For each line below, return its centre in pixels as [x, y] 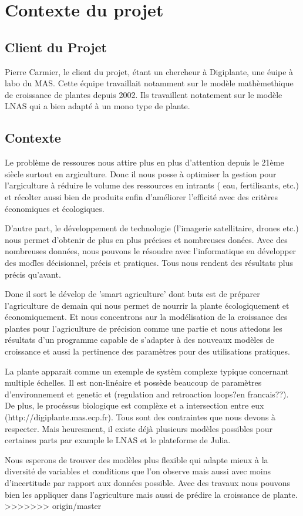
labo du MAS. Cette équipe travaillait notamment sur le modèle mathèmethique [149, 83]
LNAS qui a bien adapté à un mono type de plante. [97, 106]
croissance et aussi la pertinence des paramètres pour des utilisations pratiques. [147, 351]
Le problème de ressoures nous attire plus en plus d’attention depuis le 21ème [144, 162]
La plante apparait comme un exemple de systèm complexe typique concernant [147, 371]
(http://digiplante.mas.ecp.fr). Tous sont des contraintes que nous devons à [140, 417]
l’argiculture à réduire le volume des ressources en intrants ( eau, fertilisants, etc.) [152, 185]
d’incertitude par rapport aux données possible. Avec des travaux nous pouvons [148, 483]
